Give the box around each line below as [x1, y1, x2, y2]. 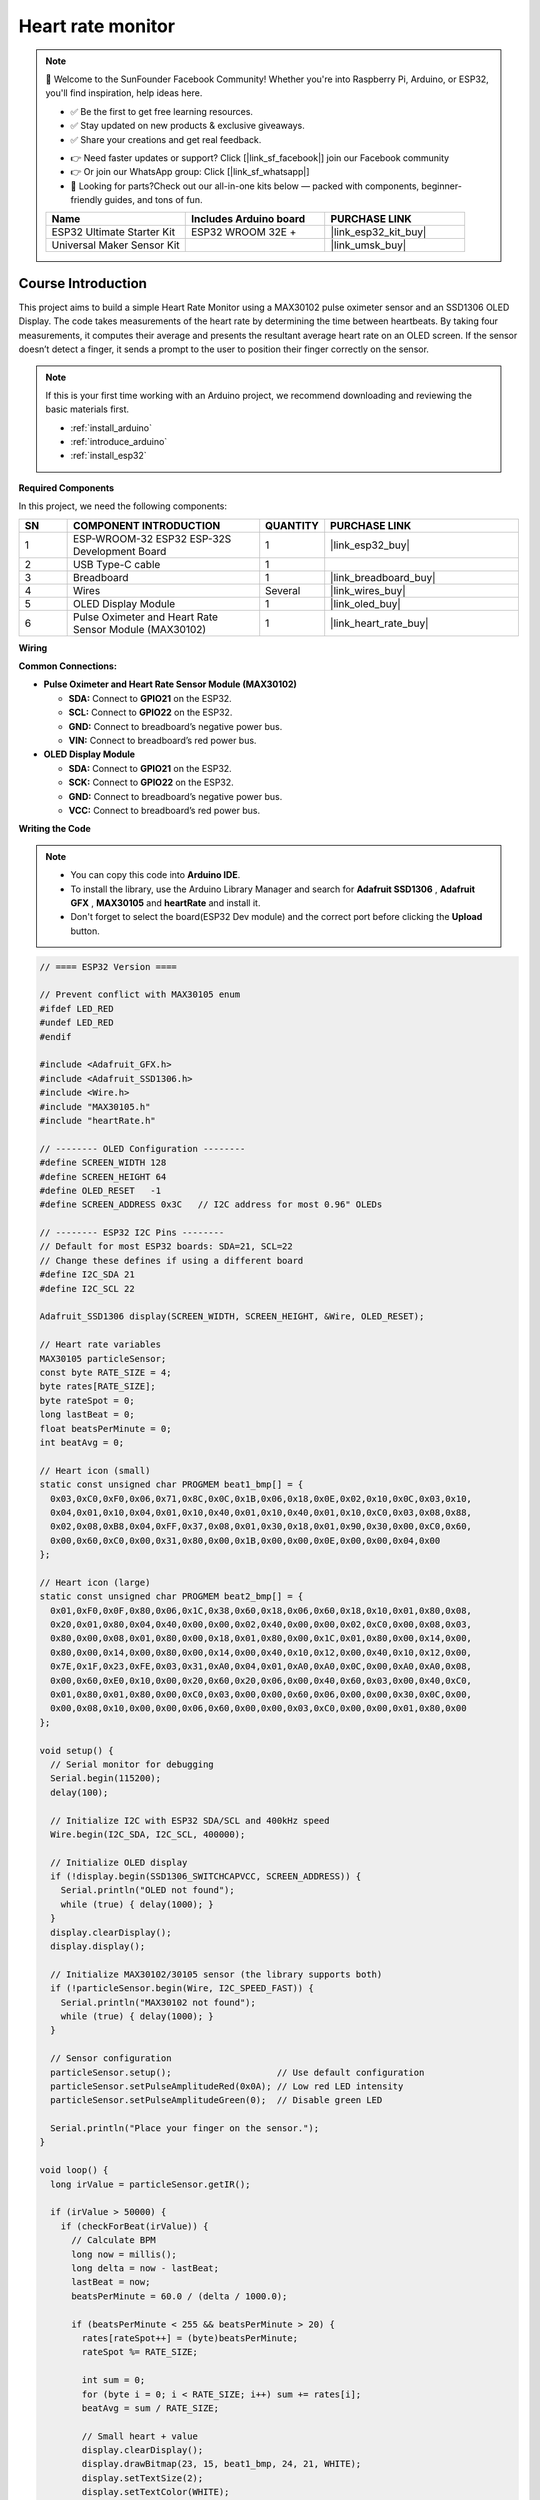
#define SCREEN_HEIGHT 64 [39, 1171, 167, 1182]
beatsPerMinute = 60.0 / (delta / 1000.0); [71, 2290, 288, 2302]
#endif [39, 1031, 72, 1042]
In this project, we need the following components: [18, 500, 227, 512]
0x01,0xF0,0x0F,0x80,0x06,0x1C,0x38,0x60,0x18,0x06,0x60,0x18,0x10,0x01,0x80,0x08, [50, 1605, 472, 1616]
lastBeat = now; [71, 2276, 151, 2288]
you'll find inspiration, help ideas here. [45, 87, 203, 99]
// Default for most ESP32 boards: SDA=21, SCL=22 [39, 1241, 294, 1252]
